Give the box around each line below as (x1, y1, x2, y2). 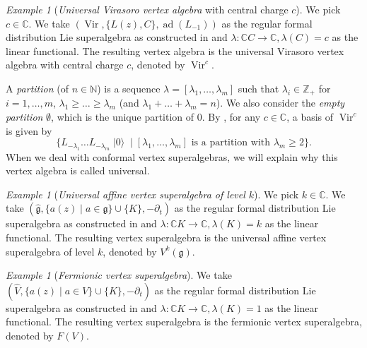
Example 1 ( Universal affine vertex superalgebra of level (6, 186, 245, 201)
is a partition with (191, 138, 271, 148)
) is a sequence (97, 80, 161, 95)
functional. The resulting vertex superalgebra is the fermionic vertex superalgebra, (6, 314, 362, 329)
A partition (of (6, 80, 69, 95)
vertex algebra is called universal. (6, 163, 150, 178)
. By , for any (202, 109, 261, 124)
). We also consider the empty (216, 95, 345, 110)
